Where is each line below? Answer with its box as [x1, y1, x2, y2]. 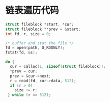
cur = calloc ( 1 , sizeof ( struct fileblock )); [10, 64, 106, 69]
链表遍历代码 [5, 5, 60, 16]
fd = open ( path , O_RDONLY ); [5, 45, 65, 50]
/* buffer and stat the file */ [5, 40, 74, 46]
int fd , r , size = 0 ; [5, 31, 51, 36]
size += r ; [14, 88, 38, 93]
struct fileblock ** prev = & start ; [5, 27, 81, 32]
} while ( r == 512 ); [7, 92, 51, 97]
